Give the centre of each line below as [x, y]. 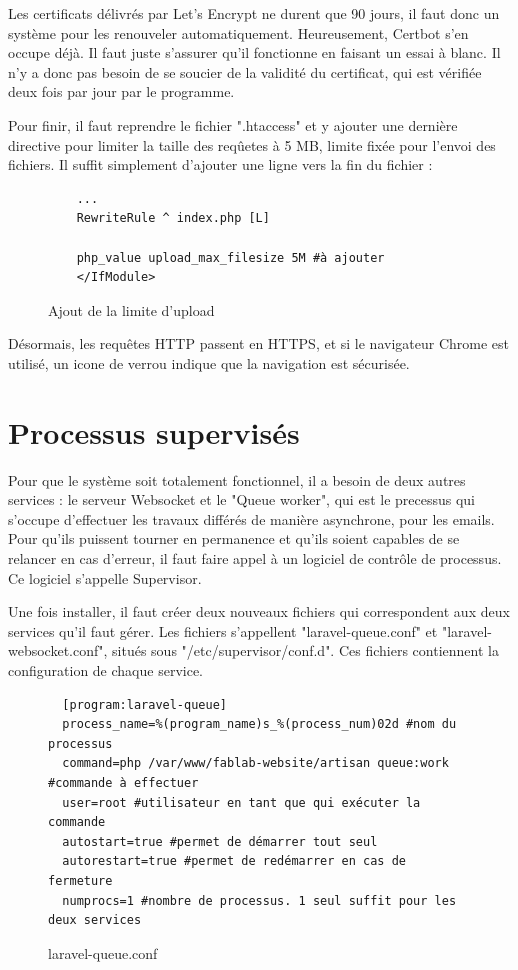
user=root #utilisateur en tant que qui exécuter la [241, 802]
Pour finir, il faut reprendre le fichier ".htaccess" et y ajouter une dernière [233, 124]
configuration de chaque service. [105, 669]
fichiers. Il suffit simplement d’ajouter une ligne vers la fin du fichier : [220, 164]
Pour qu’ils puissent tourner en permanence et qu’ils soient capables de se [234, 538]
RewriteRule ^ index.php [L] [173, 218]
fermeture [80, 880]
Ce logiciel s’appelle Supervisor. [105, 577]
